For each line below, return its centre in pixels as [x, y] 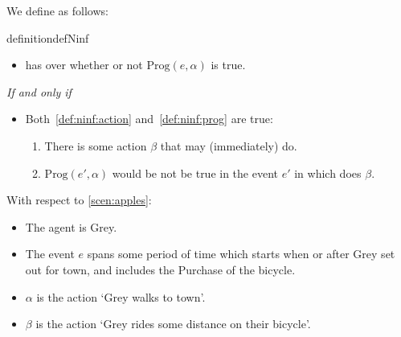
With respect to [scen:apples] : [79, 200]
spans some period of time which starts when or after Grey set [241, 254]
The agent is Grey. [71, 226]
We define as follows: [57, 10]
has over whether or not [84, 65]
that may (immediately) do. [229, 145]
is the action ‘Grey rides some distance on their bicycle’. [173, 324]
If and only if [39, 91]
